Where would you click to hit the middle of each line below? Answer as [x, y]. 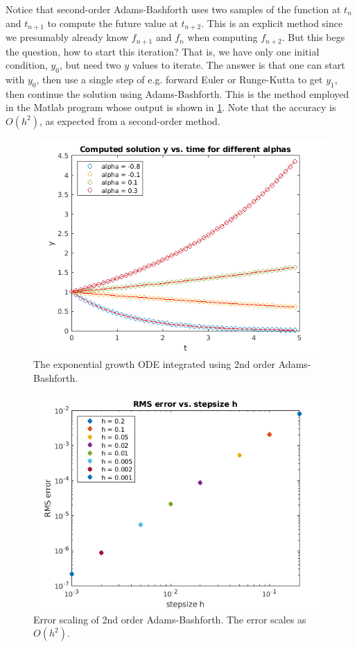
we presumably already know [67, 37]
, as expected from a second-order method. [130, 120]
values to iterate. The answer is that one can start [238, 65]
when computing [223, 37]
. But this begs [313, 37]
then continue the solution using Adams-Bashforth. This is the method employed [177, 93]
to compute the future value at [113, 23]
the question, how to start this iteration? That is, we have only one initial [163, 51]
